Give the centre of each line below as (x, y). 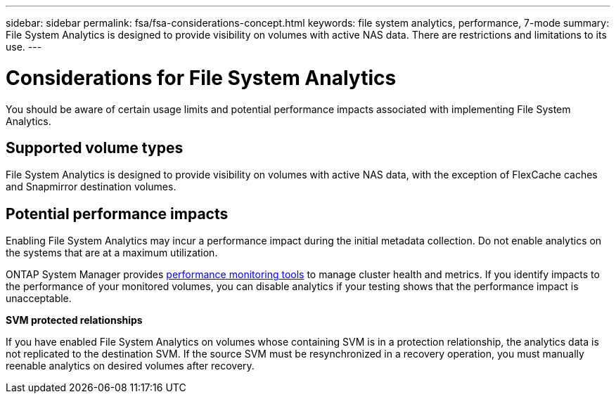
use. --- (24, 47)
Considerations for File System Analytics (201, 78)
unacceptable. (39, 299)
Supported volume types (95, 148)
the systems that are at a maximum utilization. (112, 253)
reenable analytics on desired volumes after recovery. (130, 366)
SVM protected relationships (74, 320)
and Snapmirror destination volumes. (91, 187)
